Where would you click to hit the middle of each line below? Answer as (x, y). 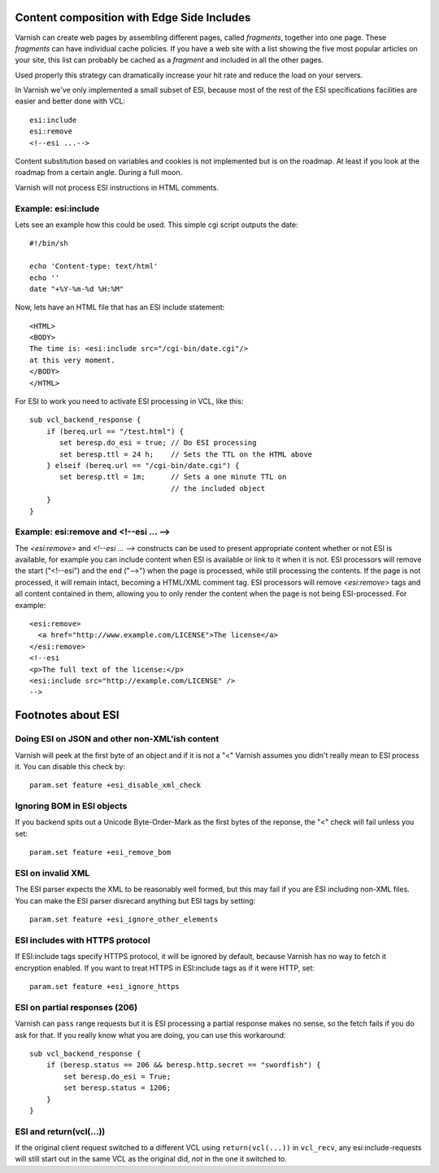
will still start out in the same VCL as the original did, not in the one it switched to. (151, 1159)
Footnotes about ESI (67, 715)
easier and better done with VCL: (70, 101)
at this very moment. (72, 360)
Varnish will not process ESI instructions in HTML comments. (117, 187)
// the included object (218, 488)
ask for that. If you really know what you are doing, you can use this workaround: (150, 1035)
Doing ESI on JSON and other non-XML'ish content (117, 739)
